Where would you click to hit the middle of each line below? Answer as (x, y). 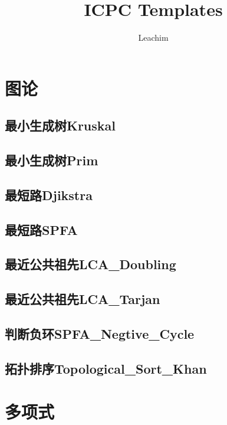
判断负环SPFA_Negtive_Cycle (100, 333)
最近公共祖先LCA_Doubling (91, 264)
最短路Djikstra (49, 194)
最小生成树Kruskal (60, 125)
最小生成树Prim (52, 160)
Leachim (153, 37)
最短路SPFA (41, 229)
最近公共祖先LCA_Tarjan (83, 299)
